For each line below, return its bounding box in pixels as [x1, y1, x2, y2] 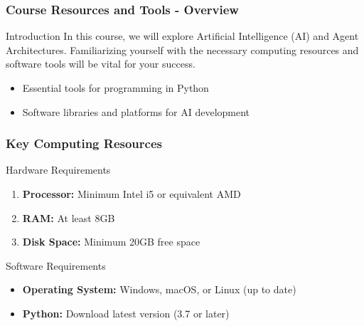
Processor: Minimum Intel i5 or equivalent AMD [22, 186, 241, 201]
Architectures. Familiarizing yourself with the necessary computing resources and [6, 42, 359, 57]
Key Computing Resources [6, 135, 162, 152]
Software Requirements [6, 258, 106, 273]
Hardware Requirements [6, 162, 111, 177]
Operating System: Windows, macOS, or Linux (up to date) [22, 282, 296, 297]
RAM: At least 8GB [22, 210, 115, 225]
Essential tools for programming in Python [22, 80, 209, 95]
